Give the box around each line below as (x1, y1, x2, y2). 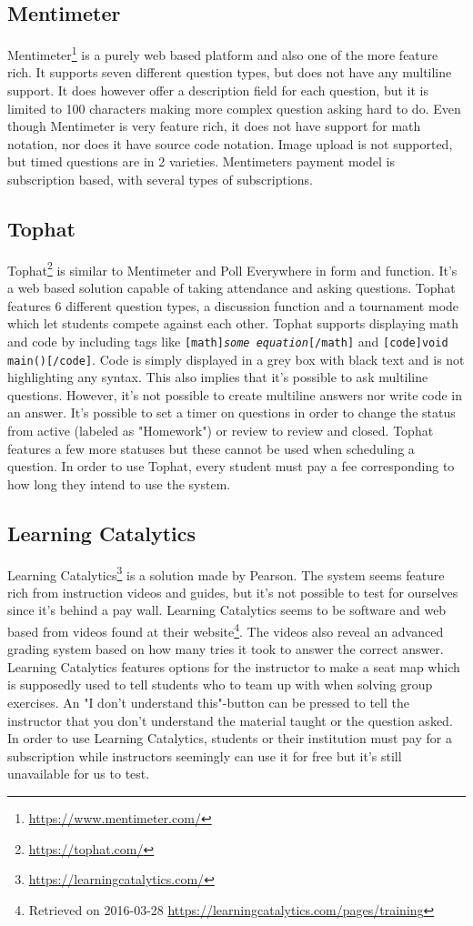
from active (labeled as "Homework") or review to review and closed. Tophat (7, 420, 434, 439)
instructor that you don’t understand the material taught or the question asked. (7, 710, 453, 730)
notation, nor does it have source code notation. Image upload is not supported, (7, 134, 453, 153)
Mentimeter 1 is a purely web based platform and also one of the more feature (7, 43, 438, 64)
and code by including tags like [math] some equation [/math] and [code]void (7, 331, 448, 350)
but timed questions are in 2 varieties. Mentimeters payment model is (7, 152, 395, 171)
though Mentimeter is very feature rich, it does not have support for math (7, 116, 421, 136)
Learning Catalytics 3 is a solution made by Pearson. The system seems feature (7, 562, 445, 584)
